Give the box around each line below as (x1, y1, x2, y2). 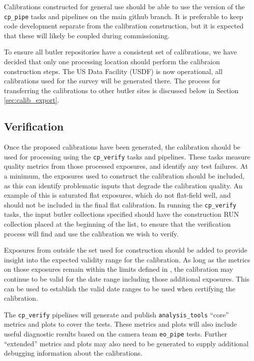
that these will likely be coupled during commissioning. (4, 30, 170, 40)
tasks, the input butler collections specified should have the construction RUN (4, 209, 239, 219)
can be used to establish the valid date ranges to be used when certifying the (4, 283, 235, 293)
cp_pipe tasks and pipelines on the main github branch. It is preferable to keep (4, 11, 243, 21)
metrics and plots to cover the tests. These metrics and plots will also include (4, 319, 237, 329)
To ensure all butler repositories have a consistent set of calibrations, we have (4, 47, 237, 57)
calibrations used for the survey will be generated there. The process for (4, 76, 221, 86)
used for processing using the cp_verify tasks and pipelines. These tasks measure (4, 151, 251, 161)
